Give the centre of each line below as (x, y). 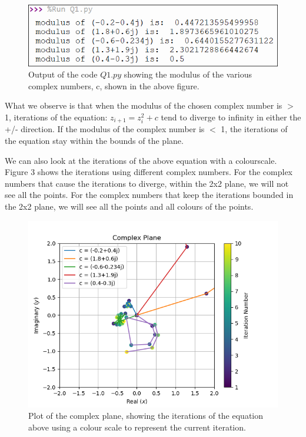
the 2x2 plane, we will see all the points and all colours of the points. (129, 206)
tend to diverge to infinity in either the (231, 117)
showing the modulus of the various (188, 74)
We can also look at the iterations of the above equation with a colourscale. (141, 160)
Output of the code (63, 74)
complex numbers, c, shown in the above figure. (114, 85)
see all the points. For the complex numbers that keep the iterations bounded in (149, 195)
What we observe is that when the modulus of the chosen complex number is (144, 105)
